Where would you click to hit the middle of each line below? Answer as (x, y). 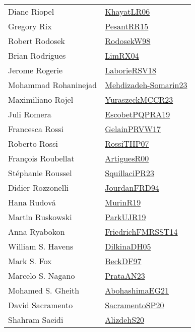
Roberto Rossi (33, 143)
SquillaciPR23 (130, 173)
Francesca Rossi (36, 129)
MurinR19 (123, 202)
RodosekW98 (128, 41)
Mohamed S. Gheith (44, 290)
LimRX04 (122, 55)
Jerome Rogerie (36, 70)
